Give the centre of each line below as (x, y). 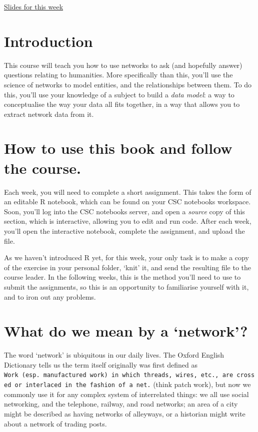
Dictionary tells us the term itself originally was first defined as (101, 364)
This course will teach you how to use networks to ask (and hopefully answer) (123, 65)
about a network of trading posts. (55, 423)
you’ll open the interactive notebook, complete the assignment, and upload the (124, 230)
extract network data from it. (49, 114)
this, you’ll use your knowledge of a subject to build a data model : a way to (119, 94)
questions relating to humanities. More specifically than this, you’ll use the (118, 75)
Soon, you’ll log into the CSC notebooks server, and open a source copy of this (124, 211)
